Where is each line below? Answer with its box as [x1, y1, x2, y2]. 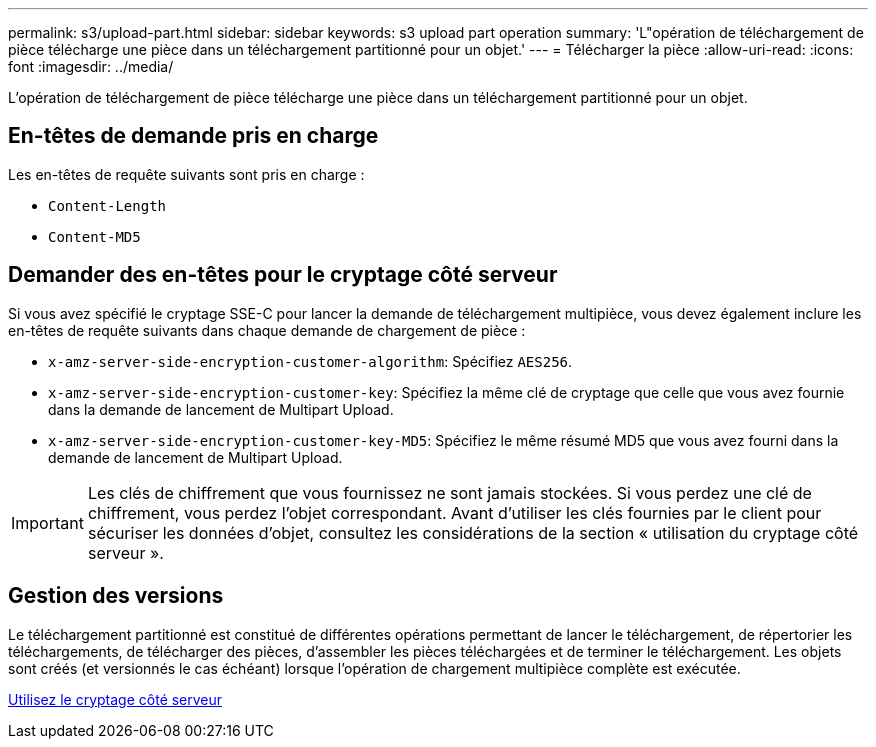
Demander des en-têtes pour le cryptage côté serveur [8, 262, 558, 288]
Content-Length [48, 197, 167, 214]
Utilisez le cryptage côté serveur [8, 690, 223, 708]
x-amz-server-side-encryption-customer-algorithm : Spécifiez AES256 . [48, 352, 573, 370]
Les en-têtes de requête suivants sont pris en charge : [8, 165, 365, 183]
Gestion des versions [8, 583, 224, 609]
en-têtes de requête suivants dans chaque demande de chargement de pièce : [8, 321, 526, 339]
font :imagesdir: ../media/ [8, 58, 174, 75]
